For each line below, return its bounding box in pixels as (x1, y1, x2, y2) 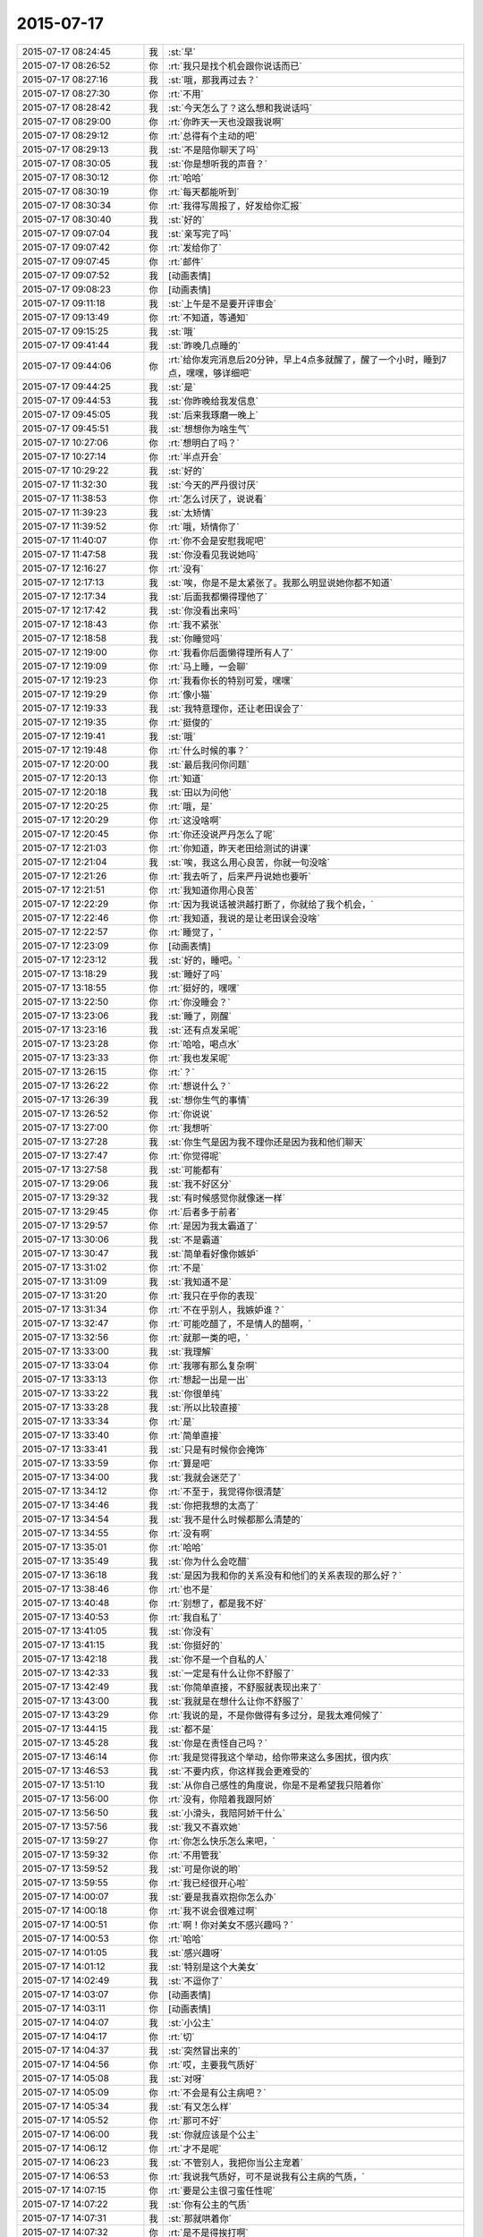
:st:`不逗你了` (168, 1974, 224, 1986)
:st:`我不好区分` (168, 1178, 233, 1190)
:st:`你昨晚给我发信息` (168, 395, 259, 407)
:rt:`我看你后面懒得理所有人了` (168, 646, 294, 659)
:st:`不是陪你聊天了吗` (168, 143, 259, 156)
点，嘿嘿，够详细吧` (168, 367, 252, 379)
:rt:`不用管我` (168, 1849, 223, 1861)
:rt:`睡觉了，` (168, 926, 223, 939)
